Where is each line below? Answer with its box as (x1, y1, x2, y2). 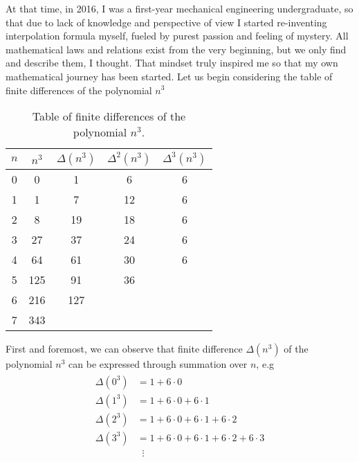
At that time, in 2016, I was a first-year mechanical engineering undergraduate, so (6, 1, 353, 15)
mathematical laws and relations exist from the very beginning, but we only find (6, 42, 347, 56)
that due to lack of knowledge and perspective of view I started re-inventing (6, 15, 327, 29)
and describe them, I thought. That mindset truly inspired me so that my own (6, 55, 338, 70)
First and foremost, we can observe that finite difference (6, 341, 243, 356)
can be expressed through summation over (68, 357, 248, 371)
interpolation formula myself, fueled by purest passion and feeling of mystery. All (6, 28, 349, 43)
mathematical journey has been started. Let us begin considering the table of (6, 69, 333, 83)
